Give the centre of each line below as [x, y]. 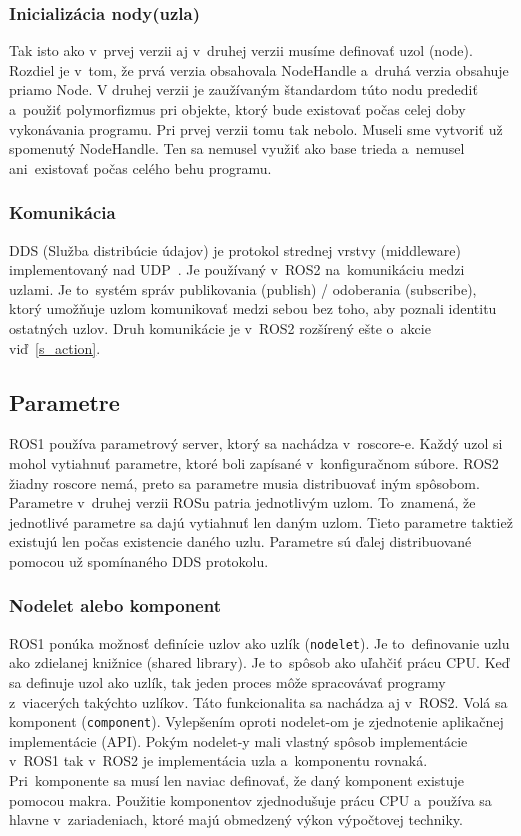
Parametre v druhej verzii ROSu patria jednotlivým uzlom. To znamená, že [242, 502]
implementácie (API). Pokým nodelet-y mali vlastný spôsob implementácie [238, 740]
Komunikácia [62, 212]
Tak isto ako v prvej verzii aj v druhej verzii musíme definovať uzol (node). [241, 50]
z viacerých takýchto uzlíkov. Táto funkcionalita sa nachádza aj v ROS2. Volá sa [258, 701]
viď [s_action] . [55, 347]
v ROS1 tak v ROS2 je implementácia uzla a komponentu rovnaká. [218, 760]
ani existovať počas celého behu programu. [140, 167]
